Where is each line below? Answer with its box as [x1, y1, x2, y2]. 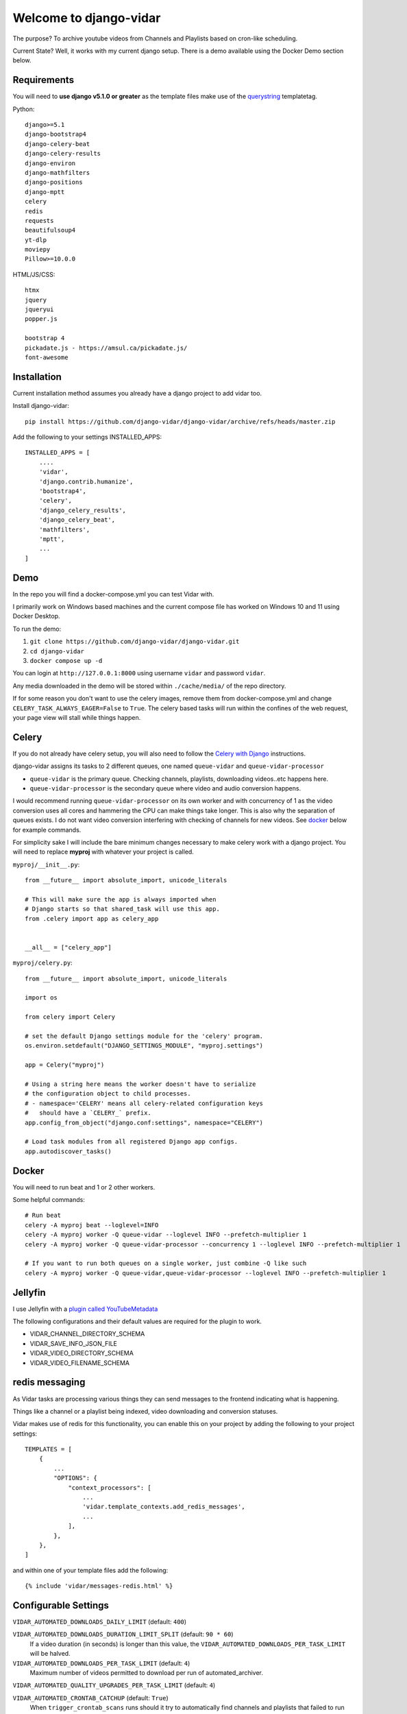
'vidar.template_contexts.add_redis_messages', [82, 1503, 246, 1511]
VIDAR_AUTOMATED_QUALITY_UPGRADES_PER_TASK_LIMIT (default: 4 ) [12, 1681, 216, 1689]
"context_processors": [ [68, 1484, 152, 1491]
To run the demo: [12, 625, 62, 633]
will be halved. [29, 1650, 71, 1658]
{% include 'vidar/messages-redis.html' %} [25, 1582, 173, 1590]
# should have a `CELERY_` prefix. [25, 1109, 152, 1117]
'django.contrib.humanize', [38, 477, 134, 485]
